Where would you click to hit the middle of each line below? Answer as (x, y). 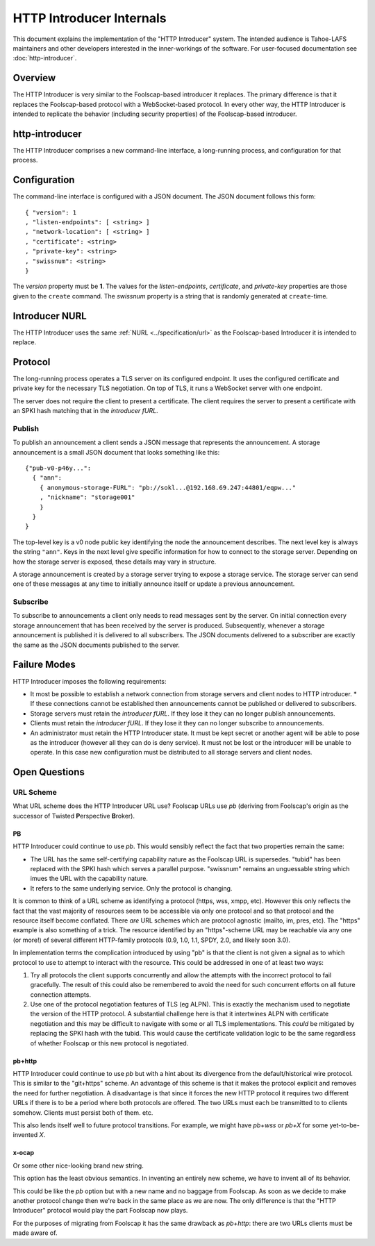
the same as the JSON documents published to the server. (97, 645)
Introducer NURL (50, 316)
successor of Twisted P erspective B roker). (74, 816)
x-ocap (24, 1153)
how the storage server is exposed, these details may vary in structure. (115, 562)
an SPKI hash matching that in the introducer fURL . (86, 411)
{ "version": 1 (51, 212)
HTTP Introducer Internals (90, 18)
